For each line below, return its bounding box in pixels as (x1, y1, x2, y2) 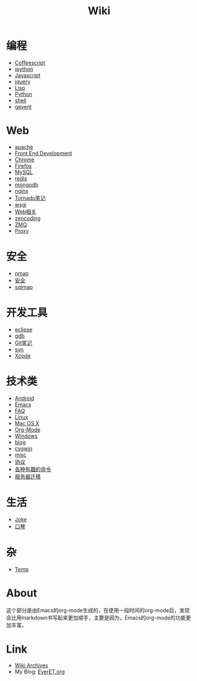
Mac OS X (14, 420, 40, 427)
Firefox (14, 162, 32, 169)
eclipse (14, 326, 32, 333)
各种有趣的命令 (14, 465, 51, 472)
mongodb (14, 181, 38, 188)
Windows (14, 432, 38, 439)
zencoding (14, 215, 41, 222)
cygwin (14, 445, 32, 452)
